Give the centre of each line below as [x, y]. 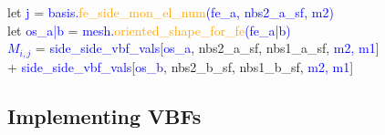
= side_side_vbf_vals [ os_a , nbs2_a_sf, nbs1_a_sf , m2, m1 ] [207, 48]
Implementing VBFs [104, 115]
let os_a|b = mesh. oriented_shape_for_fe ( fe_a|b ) [149, 30]
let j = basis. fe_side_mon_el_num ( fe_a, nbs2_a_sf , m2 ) [171, 12]
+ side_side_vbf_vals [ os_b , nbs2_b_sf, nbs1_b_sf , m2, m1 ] [181, 66]
